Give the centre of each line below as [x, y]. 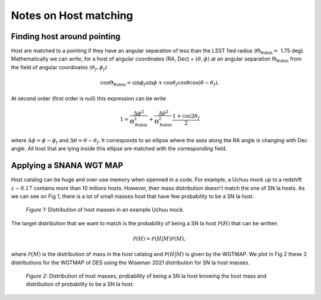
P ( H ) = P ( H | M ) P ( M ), [159, 238]
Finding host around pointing [66, 36]
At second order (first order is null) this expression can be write [89, 98]
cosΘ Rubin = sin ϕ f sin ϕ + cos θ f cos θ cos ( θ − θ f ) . [160, 83]
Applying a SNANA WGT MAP [67, 166]
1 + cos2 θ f [186, 117]
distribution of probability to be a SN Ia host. [80, 284]
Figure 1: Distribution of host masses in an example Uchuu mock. [105, 210]
